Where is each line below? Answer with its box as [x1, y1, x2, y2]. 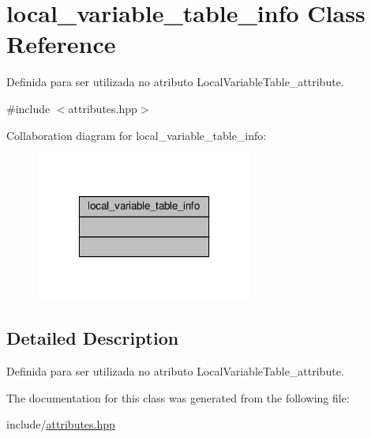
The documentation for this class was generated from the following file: [6, 389, 350, 406]
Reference [6, 28, 116, 60]
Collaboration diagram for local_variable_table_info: [6, 126, 267, 143]
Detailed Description [6, 326, 179, 350]
